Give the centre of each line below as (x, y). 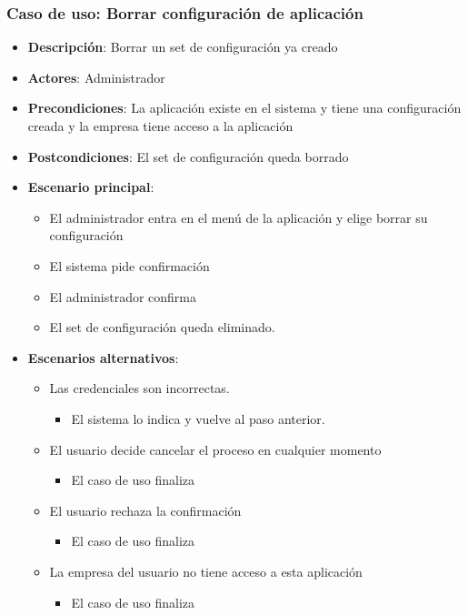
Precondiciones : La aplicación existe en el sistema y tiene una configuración (244, 108)
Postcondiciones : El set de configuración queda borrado (188, 156)
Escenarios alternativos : (103, 357)
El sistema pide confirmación (129, 265)
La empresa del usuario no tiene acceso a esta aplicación (206, 571)
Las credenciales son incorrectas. (139, 388)
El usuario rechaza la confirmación (145, 510)
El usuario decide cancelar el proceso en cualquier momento (215, 449)
